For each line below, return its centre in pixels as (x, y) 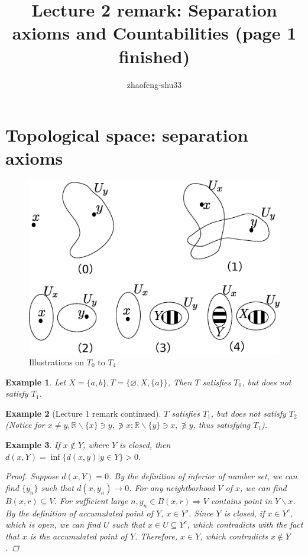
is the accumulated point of (78, 536)
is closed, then (145, 444)
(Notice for (25, 425)
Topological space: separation (127, 135)
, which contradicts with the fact (245, 524)
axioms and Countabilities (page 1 (154, 33)
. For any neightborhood (172, 487)
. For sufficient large (91, 500)
